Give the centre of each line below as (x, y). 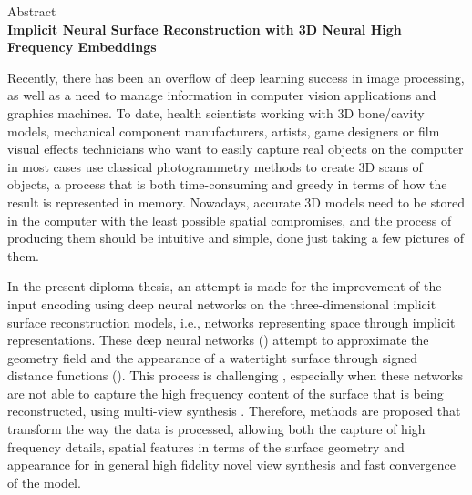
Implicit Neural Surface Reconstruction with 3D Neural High (205, 29)
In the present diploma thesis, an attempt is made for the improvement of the (225, 286)
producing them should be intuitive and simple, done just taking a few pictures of (236, 238)
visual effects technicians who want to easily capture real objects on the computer (236, 149)
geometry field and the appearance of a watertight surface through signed (212, 357)
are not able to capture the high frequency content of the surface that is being (226, 393)
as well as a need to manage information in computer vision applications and (222, 95)
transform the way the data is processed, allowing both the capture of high (216, 429)
